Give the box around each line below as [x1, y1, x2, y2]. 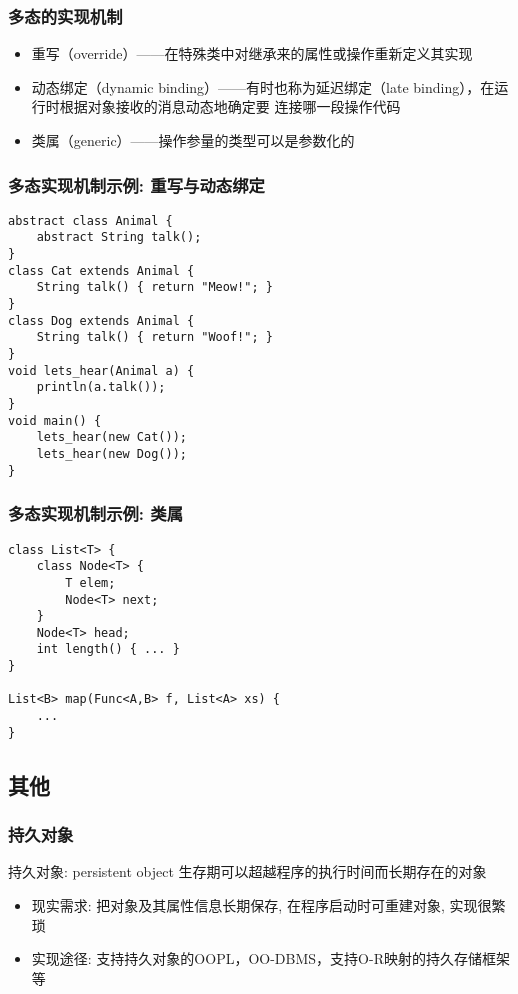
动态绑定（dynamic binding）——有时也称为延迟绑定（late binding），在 [31, 76, 495, 97]
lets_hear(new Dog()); [36, 447, 187, 461]
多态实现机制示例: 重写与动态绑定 [8, 172, 265, 197]
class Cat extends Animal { [8, 263, 195, 278]
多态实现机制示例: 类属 [8, 501, 184, 526]
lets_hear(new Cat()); [36, 430, 187, 445]
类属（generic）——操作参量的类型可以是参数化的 [31, 130, 355, 150]
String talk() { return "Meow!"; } [36, 280, 273, 295]
